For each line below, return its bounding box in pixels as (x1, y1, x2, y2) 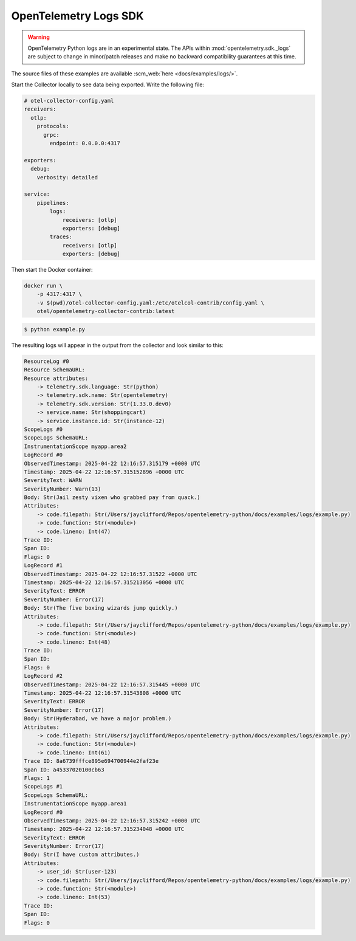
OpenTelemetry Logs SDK (11, 9, 144, 22)
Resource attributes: (24, 374, 89, 382)
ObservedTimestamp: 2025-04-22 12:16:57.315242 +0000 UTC (24, 817, 200, 824)
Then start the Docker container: (11, 266, 94, 274)
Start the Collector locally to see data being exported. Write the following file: (11, 81, 205, 88)
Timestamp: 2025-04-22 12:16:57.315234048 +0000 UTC (24, 826, 185, 833)
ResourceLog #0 (24, 357, 69, 365)
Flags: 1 (24, 774, 50, 781)
